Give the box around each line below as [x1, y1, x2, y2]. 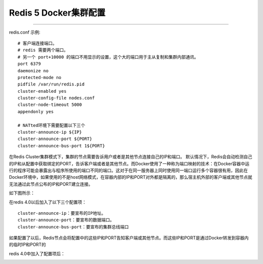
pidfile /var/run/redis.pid [18, 81, 85, 87]
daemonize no [18, 68, 49, 73]
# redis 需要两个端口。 [18, 47, 68, 53]
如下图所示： [9, 190, 35, 196]
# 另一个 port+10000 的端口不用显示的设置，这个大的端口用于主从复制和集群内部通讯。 [18, 54, 199, 60]
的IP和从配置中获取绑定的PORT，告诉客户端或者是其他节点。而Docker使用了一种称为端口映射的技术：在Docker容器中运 [9, 161, 249, 166]
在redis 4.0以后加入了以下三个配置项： [9, 199, 87, 205]
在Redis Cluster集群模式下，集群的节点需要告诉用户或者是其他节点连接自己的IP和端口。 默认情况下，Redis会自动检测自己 [9, 154, 253, 160]
